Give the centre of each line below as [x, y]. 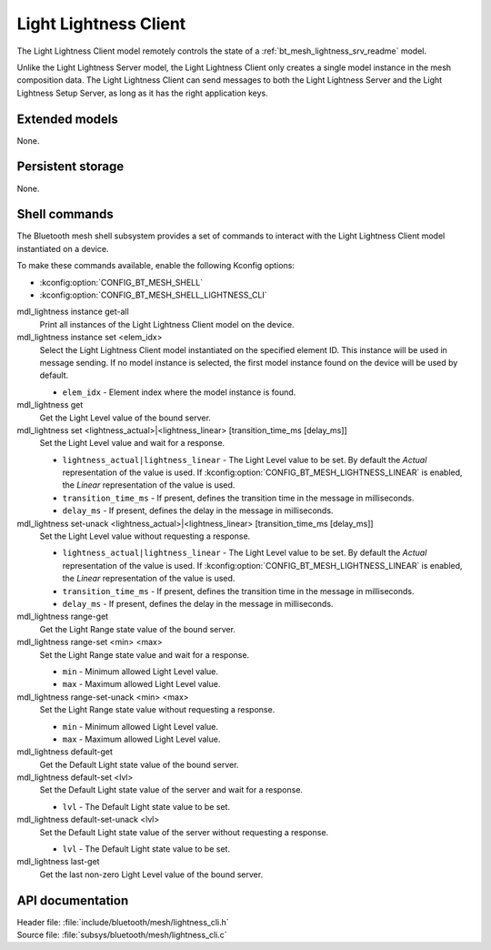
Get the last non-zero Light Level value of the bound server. [151, 874]
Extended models [67, 119]
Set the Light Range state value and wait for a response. [145, 654]
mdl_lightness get [50, 405]
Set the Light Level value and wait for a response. [132, 443]
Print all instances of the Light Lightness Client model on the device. [167, 324]
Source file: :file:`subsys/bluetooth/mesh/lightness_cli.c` [122, 935]
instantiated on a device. [63, 248]
